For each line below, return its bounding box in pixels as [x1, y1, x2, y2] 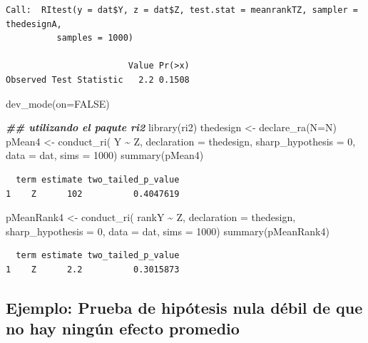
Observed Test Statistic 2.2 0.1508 [6, 74, 190, 85]
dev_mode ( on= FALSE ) [6, 96, 110, 111]
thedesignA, [6, 19, 62, 29]
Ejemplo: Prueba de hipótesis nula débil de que [6, 296, 363, 318]
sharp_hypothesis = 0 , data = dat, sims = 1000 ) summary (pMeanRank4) [6, 223, 329, 238]
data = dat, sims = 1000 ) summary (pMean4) [6, 148, 204, 163]
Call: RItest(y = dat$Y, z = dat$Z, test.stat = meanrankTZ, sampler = [6, 5, 358, 15]
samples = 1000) [56, 33, 133, 43]
